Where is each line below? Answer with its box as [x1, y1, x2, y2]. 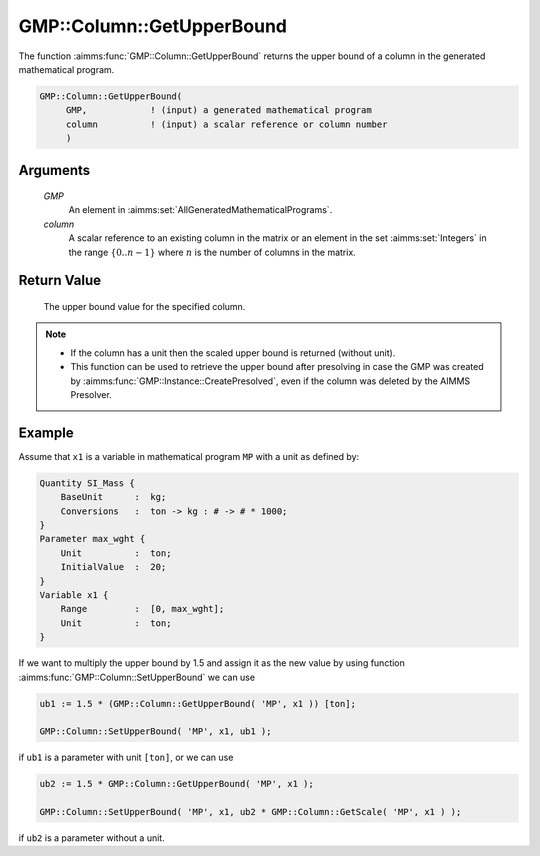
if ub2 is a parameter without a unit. [18, 832, 165, 844]
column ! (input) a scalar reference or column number [65, 118, 388, 130]
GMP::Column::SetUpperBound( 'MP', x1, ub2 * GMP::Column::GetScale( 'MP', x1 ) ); [39, 806, 462, 818]
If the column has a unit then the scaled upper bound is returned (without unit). [70, 346, 396, 359]
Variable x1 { [39, 590, 109, 601]
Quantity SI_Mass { [39, 477, 135, 489]
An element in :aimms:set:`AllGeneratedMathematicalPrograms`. [68, 204, 333, 216]
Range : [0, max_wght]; [60, 603, 225, 615]
